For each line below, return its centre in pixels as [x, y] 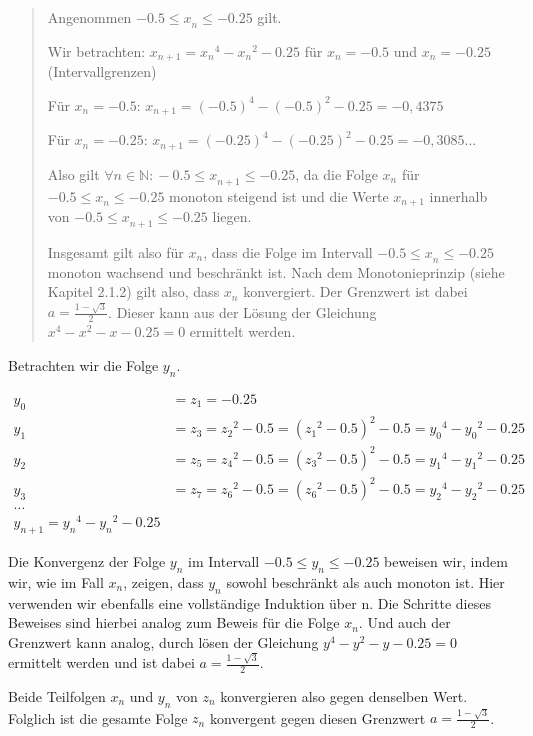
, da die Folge [336, 173]
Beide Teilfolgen [57, 695]
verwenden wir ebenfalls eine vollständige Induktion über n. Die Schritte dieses [249, 602]
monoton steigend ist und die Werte [279, 195]
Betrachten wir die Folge [83, 364]
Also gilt [73, 173]
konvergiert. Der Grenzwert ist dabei [355, 291]
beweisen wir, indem [446, 561]
